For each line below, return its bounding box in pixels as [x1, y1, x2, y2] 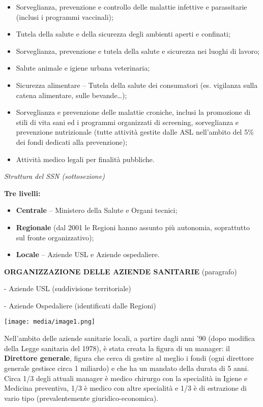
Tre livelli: [4, 187, 41, 198]
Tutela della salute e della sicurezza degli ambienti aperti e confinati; [16, 28, 230, 39]
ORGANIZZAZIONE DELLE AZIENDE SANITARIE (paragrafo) [4, 266, 237, 276]
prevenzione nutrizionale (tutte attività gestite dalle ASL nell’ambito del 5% [16, 127, 254, 137]
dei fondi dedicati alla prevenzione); [16, 136, 128, 147]
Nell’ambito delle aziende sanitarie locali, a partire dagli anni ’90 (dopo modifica [4, 333, 255, 343]
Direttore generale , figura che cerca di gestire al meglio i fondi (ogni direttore [4, 353, 254, 363]
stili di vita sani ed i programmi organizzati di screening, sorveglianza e [16, 116, 239, 127]
